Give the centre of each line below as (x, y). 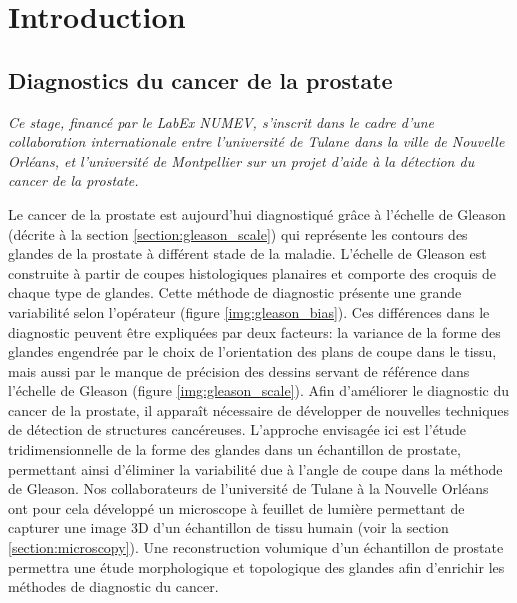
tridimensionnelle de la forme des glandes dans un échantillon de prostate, (234, 449)
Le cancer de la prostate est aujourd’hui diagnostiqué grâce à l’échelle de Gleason (257, 213)
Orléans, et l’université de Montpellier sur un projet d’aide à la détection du (241, 160)
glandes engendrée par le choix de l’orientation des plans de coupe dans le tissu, (252, 351)
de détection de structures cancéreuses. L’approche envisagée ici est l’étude (237, 429)
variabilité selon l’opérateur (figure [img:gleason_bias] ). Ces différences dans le (249, 311)
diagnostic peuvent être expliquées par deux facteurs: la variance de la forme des (254, 331)
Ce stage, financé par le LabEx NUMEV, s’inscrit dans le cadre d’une (221, 121)
